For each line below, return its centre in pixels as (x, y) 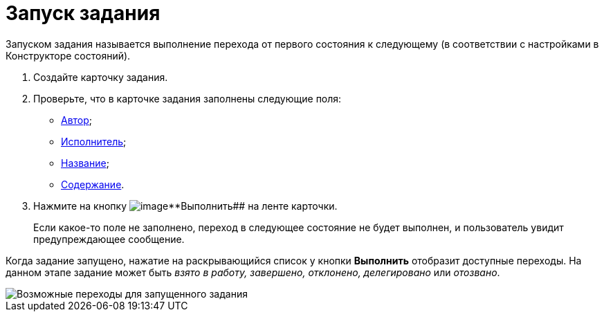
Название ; (85, 163)
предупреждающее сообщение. (109, 239)
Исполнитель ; (94, 141)
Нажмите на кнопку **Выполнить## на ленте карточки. (185, 206)
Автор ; (77, 120)
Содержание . (93, 184)
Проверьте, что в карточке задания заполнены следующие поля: (187, 98)
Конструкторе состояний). (68, 55)
